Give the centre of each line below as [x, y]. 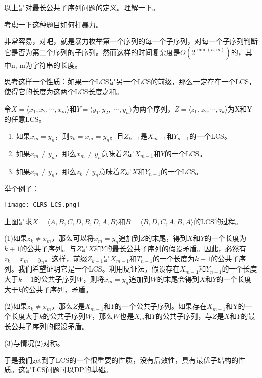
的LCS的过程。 [218, 221]
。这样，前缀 [66, 258]
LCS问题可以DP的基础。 [72, 370]
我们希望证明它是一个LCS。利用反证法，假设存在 [99, 269]
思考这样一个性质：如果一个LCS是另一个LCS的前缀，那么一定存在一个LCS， [130, 82]
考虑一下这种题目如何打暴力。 [53, 24]
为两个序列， [153, 108]
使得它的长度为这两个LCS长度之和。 [64, 91]
